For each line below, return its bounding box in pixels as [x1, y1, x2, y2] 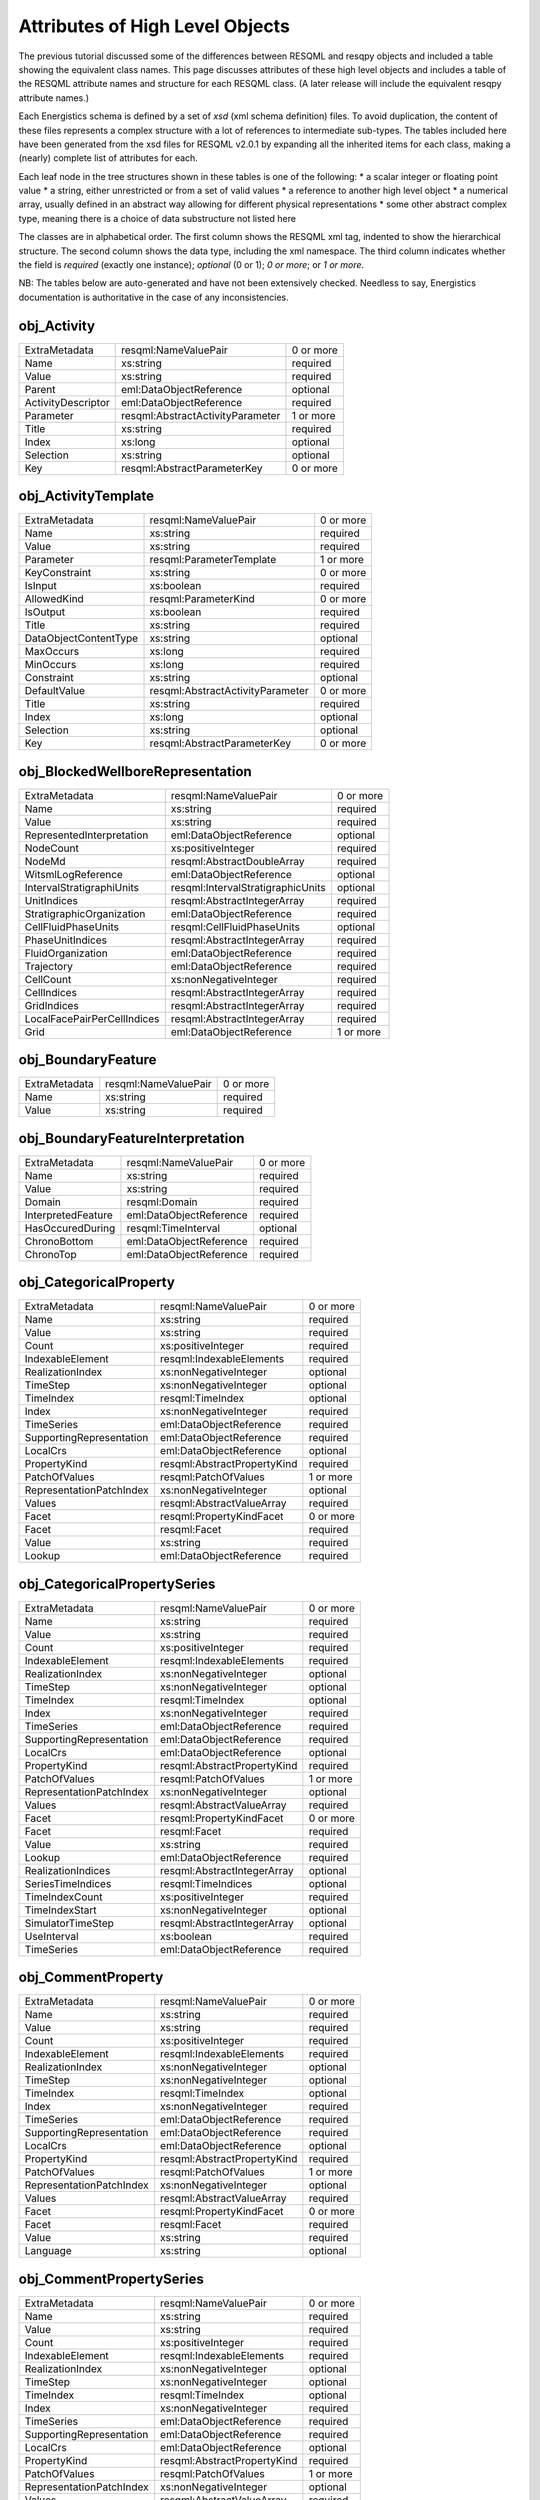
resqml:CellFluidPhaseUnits [170, 920, 300, 934]
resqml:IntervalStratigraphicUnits [170, 880, 326, 894]
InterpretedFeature [24, 1208, 114, 1222]
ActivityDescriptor [24, 395, 110, 409]
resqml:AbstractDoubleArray [170, 854, 305, 868]
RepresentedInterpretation [24, 828, 149, 842]
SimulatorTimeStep [24, 1916, 115, 1930]
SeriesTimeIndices [24, 1876, 112, 1890]
